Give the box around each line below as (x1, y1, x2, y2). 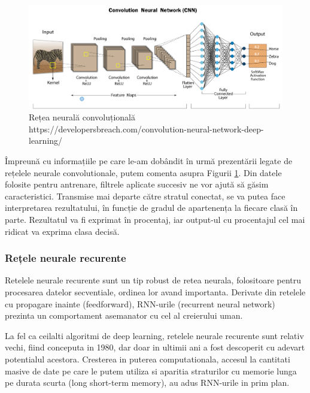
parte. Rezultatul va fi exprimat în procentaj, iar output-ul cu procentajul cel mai (5, 213, 305, 225)
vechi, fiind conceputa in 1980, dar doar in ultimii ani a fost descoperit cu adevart (5, 341, 305, 353)
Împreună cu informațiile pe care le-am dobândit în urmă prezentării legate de (5, 155, 293, 167)
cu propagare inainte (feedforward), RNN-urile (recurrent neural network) (5, 297, 275, 310)
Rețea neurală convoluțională (29, 111, 135, 123)
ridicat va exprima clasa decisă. (5, 225, 120, 237)
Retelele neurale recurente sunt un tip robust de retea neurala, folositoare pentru (5, 274, 302, 286)
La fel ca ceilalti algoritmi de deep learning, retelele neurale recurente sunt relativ (5, 329, 304, 341)
